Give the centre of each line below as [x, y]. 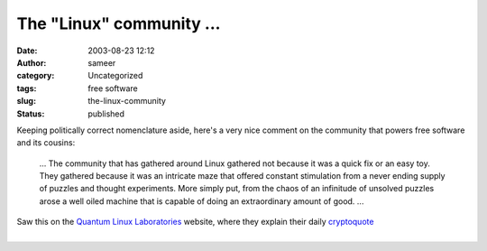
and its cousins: [46, 143]
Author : [32, 62]
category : [36, 76]
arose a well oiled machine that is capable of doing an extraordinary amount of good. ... [202, 201]
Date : [27, 51]
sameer [102, 62]
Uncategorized [115, 76]
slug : [26, 101]
